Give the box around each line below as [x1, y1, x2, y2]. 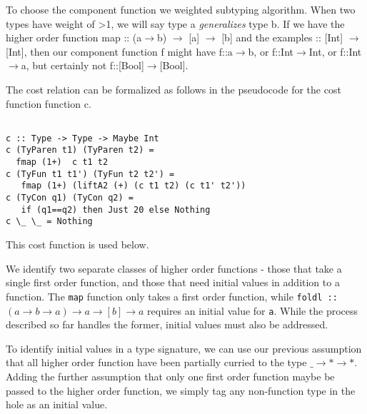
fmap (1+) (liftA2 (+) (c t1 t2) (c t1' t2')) [21, 181, 246, 191]
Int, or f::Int [308, 44, 362, 59]
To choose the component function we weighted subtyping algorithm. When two [6, 2, 356, 16]
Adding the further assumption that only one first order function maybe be [6, 368, 335, 383]
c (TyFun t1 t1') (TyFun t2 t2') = [6, 168, 175, 179]
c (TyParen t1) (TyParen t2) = [6, 145, 154, 156]
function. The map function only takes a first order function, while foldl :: [6, 288, 338, 303]
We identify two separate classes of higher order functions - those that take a [6, 261, 342, 276]
